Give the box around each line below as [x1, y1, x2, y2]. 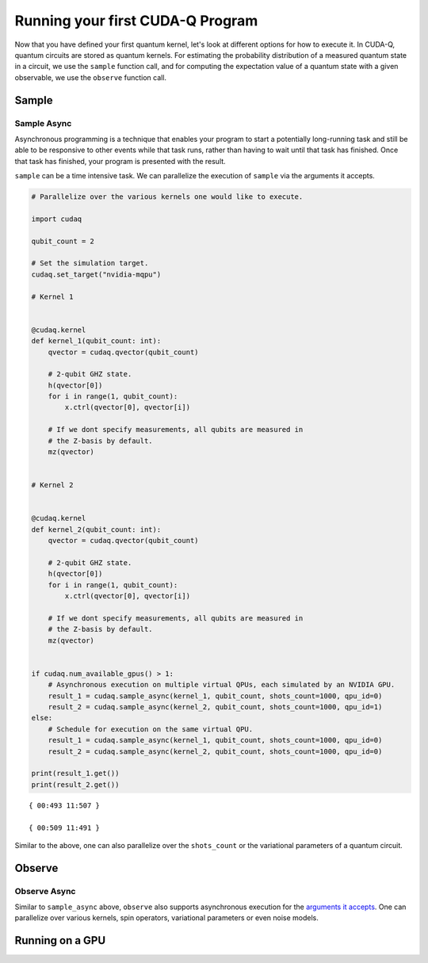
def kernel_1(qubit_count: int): [31, 337, 162, 346]
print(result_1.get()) [31, 769, 120, 778]
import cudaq [31, 214, 82, 224]
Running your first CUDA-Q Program [14, 12, 258, 29]
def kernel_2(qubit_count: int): [31, 525, 162, 534]
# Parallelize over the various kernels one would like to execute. [31, 193, 304, 201]
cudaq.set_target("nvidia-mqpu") [31, 269, 162, 279]
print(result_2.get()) [31, 780, 120, 789]
